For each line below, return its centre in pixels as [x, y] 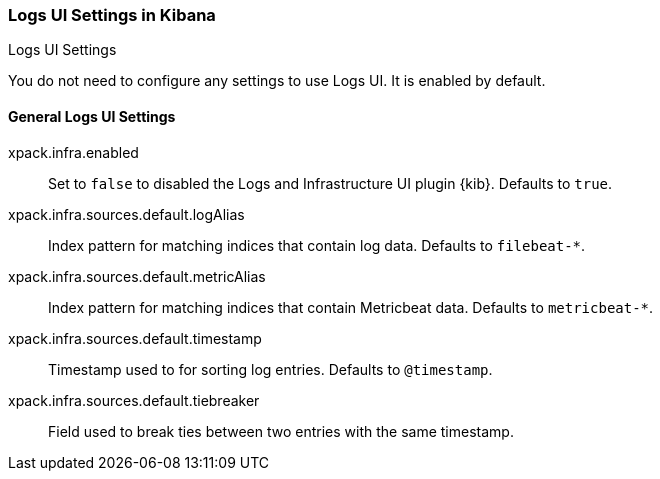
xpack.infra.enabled [73, 152]
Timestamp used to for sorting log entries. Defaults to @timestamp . [270, 369]
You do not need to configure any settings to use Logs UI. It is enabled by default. [277, 81]
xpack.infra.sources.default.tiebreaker [134, 400]
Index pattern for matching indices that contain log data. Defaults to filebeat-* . [317, 245]
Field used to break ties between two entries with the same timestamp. [281, 431]
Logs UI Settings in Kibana [112, 15]
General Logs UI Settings [92, 116]
